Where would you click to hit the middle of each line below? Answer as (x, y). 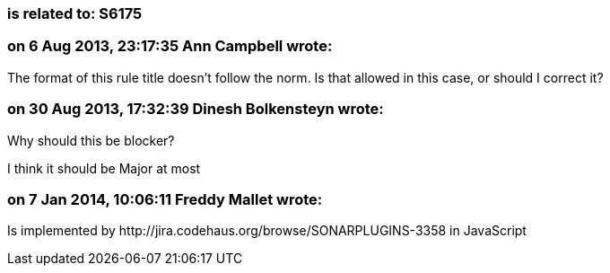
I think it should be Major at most (104, 168)
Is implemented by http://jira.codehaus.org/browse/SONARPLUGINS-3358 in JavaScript (267, 231)
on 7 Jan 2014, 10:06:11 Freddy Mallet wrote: (165, 199)
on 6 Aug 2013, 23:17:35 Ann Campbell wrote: (170, 46)
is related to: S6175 (75, 13)
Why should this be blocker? (91, 140)
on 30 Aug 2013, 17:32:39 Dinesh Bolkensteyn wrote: (196, 109)
